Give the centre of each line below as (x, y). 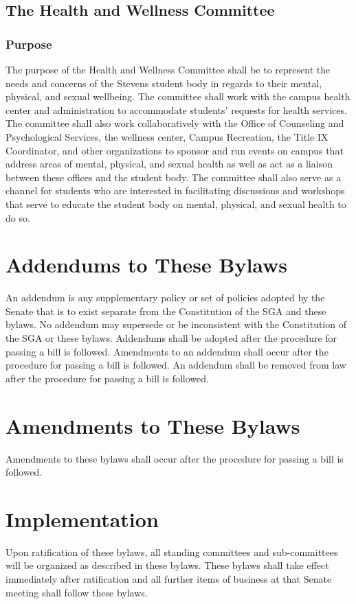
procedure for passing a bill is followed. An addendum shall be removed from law (176, 365)
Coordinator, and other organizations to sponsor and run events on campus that (175, 150)
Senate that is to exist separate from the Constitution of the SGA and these (166, 311)
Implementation (82, 519)
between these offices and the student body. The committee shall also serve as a (174, 177)
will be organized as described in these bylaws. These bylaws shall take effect (167, 565)
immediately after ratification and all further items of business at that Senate (169, 579)
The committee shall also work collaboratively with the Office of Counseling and (175, 123)
